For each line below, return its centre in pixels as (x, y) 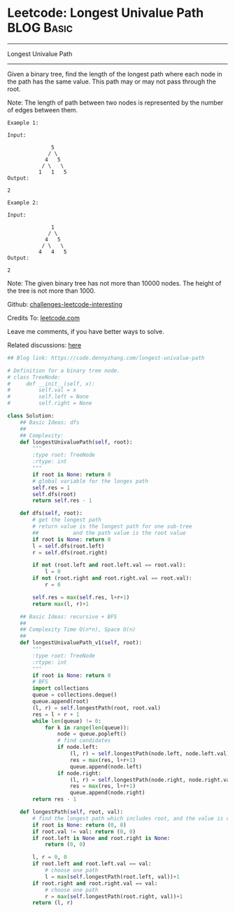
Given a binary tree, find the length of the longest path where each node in (115, 74)
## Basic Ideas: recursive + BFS (69, 617)
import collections (61, 688)
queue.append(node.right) (107, 793)
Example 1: (23, 123)
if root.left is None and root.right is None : (101, 838)
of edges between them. (43, 109)
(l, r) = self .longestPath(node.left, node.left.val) (150, 754)
